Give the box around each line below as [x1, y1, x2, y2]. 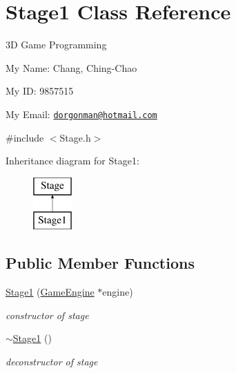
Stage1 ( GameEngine [6, 285, 95, 299]
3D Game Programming [6, 37, 107, 52]
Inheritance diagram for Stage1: [6, 153, 139, 168]
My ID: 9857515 [6, 84, 74, 98]
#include [6, 130, 44, 144]
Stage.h [59, 130, 91, 144]
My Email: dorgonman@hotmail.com [6, 106, 157, 121]
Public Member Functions [6, 252, 195, 274]
